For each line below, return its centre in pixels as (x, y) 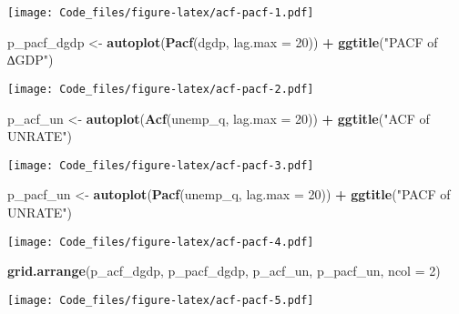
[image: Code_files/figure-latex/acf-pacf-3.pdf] (161, 165)
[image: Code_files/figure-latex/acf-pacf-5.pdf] (161, 300)
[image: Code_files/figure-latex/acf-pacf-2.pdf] (161, 89)
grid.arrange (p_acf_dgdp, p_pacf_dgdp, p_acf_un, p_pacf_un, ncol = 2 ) (224, 271)
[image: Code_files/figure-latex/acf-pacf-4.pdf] (161, 242)
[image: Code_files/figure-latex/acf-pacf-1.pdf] (161, 13)
